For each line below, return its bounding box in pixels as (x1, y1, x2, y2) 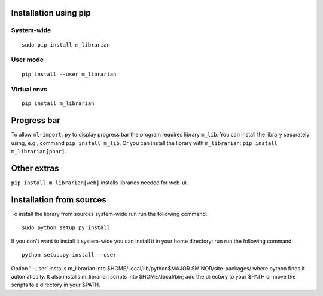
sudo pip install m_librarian (22, 41, 111, 48)
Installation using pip (11, 8, 91, 18)
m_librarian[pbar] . (11, 148, 67, 155)
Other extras (11, 163, 59, 173)
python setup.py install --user (22, 251, 117, 258)
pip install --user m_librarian (22, 70, 117, 78)
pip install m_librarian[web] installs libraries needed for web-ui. (11, 179, 188, 186)
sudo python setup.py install (22, 224, 111, 231)
